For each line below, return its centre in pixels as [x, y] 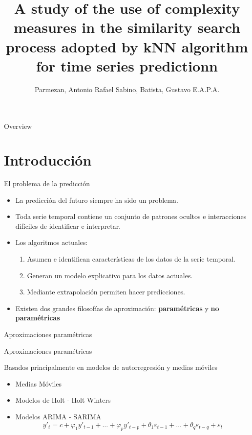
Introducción [48, 160]
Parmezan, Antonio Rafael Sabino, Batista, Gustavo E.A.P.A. [127, 89]
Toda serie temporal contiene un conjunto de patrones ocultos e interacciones [131, 216]
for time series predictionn [127, 65]
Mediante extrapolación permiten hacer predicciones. [106, 292]
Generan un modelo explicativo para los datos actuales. [110, 275]
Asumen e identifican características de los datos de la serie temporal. [131, 258]
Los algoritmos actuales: [52, 242]
